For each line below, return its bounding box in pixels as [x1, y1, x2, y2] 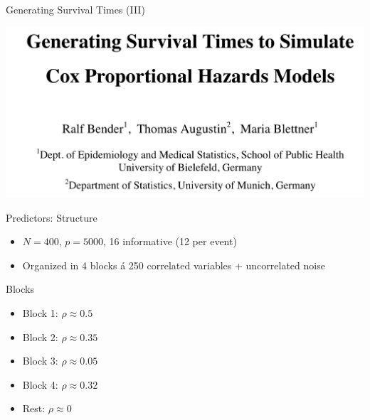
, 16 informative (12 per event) [102, 234, 237, 249]
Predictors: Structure [6, 210, 97, 225]
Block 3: [22, 353, 58, 368]
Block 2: [22, 329, 58, 344]
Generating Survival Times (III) [6, 2, 145, 16]
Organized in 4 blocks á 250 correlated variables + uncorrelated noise [22, 257, 325, 272]
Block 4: [22, 377, 58, 392]
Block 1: [22, 305, 58, 320]
